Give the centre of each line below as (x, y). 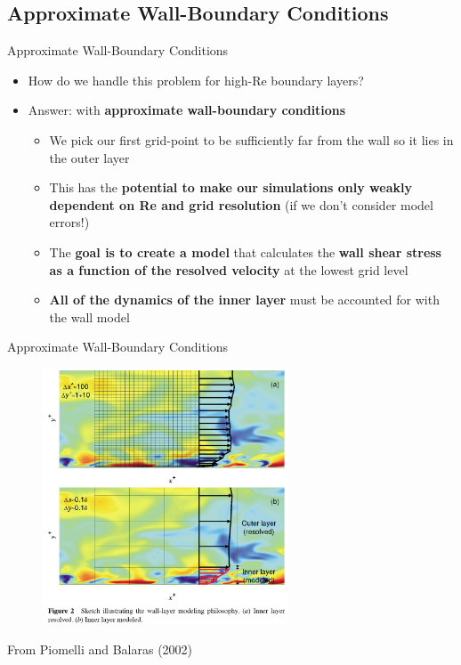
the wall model (89, 316)
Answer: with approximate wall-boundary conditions (187, 110)
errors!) (69, 222)
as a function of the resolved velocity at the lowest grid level (229, 269)
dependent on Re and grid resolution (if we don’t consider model (241, 204)
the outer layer (89, 157)
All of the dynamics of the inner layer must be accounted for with (244, 300)
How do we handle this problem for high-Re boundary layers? (196, 80)
